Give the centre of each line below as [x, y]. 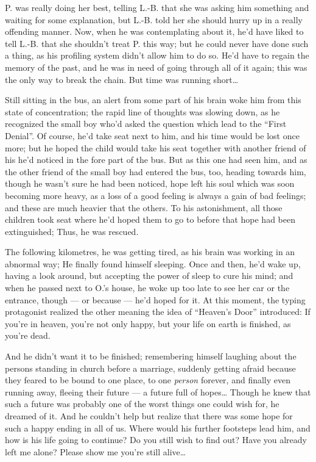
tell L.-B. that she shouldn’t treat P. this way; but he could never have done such [157, 43]
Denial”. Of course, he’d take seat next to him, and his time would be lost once [152, 135]
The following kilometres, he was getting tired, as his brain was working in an [150, 252]
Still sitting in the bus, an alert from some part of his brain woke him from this [153, 100]
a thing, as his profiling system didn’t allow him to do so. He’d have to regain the [157, 55]
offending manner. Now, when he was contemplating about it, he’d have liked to [154, 31]
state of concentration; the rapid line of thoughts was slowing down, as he [142, 111]
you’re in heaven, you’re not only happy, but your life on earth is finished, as [148, 323]
